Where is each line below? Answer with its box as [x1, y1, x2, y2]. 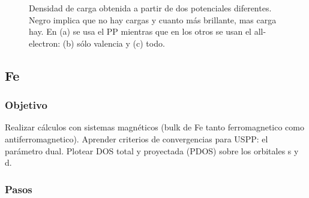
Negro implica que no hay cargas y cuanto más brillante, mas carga [29, 13, 277, 26]
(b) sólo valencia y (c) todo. [62, 36, 165, 49]
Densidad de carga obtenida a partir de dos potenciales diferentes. [29, 2, 272, 14]
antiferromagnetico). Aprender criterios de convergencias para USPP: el [5, 132, 268, 145]
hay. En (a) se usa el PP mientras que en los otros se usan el [29, 25, 251, 38]
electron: [29, 36, 61, 49]
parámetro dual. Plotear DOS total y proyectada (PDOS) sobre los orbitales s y [5, 144, 299, 157]
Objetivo [5, 98, 47, 112]
